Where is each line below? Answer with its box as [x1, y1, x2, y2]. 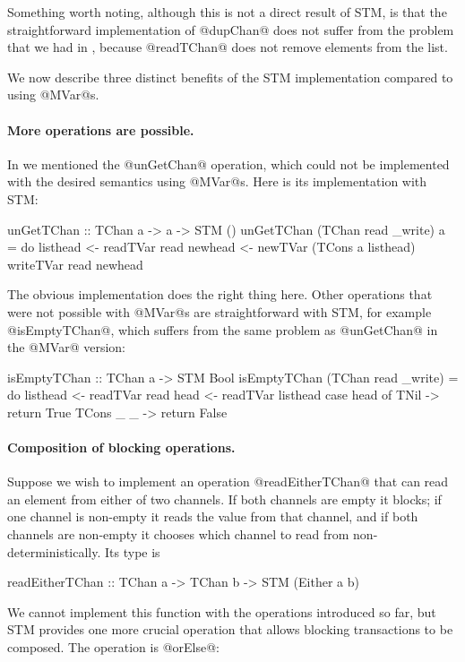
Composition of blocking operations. [7, 438, 236, 457]
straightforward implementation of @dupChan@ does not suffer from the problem [7, 20, 454, 39]
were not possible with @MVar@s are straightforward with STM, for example [7, 302, 432, 321]
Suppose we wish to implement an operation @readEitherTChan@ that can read [7, 472, 449, 491]
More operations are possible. [7, 120, 194, 139]
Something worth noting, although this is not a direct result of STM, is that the [7, 3, 447, 21]
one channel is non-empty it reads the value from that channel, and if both [7, 507, 418, 526]
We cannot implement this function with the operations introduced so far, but [7, 602, 436, 621]
